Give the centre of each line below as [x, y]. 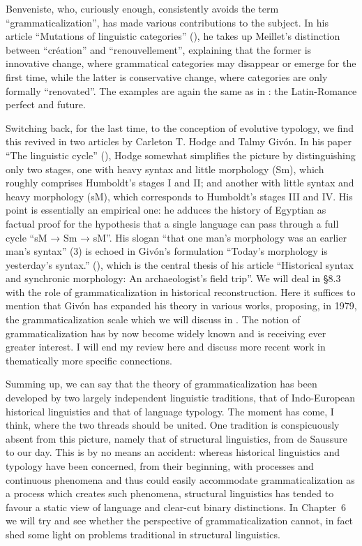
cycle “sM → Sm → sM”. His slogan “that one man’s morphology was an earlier [176, 237]
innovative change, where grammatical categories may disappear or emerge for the [181, 63]
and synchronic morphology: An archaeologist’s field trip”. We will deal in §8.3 [173, 278]
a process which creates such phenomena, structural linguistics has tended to [170, 493]
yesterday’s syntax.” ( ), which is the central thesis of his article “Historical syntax [180, 264]
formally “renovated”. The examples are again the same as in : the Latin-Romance [181, 90]
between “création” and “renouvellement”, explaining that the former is [159, 49]
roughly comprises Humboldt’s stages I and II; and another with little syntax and [180, 183]
